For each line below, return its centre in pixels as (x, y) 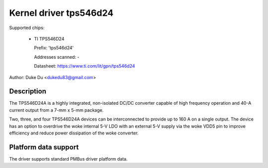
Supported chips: (27, 28)
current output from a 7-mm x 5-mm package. (56, 110)
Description (28, 91)
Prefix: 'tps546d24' (54, 48)
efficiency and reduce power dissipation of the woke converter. (74, 133)
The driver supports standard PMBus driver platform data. (68, 159)
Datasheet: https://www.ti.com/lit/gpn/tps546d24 (85, 66)
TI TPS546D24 (49, 39)
